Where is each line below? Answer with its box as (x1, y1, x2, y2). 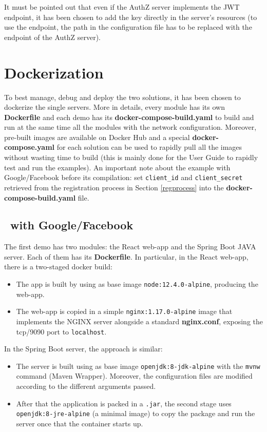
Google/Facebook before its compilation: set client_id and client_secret (4, 172, 243, 183)
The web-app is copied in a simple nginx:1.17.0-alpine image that (16, 306, 233, 317)
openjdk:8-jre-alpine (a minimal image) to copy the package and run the (16, 408, 255, 419)
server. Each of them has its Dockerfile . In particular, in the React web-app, (4, 251, 249, 262)
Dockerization (4, 62, 104, 83)
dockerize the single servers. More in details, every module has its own (4, 102, 225, 112)
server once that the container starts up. (16, 418, 143, 428)
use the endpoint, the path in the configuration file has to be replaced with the (4, 22, 252, 32)
